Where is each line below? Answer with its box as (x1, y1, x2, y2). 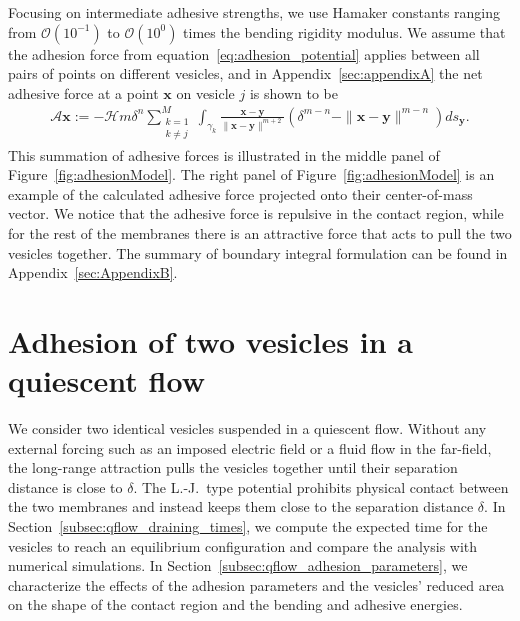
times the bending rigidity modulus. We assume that (183, 21, 506, 42)
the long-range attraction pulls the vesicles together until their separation (8, 457, 458, 478)
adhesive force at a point (8, 82, 159, 103)
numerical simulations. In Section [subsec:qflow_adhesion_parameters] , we (8, 555, 468, 576)
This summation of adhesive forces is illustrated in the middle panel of (8, 144, 440, 165)
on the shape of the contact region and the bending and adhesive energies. (8, 594, 463, 615)
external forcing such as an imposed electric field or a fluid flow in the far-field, (8, 437, 492, 458)
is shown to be (249, 82, 338, 103)
